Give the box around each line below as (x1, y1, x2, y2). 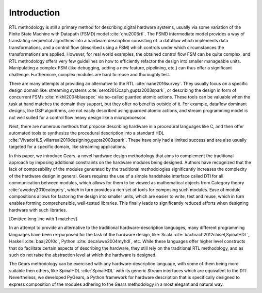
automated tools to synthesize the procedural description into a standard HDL (9, 130, 164, 136)
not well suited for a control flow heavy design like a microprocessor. (9, 114, 147, 120)
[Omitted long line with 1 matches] (9, 216, 77, 222)
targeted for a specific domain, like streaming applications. (9, 144, 127, 150)
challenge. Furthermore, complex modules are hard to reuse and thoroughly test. (9, 72, 171, 78)
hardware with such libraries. (9, 207, 67, 213)
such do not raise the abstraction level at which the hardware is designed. (9, 252, 157, 258)
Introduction (9, 7, 60, 18)
